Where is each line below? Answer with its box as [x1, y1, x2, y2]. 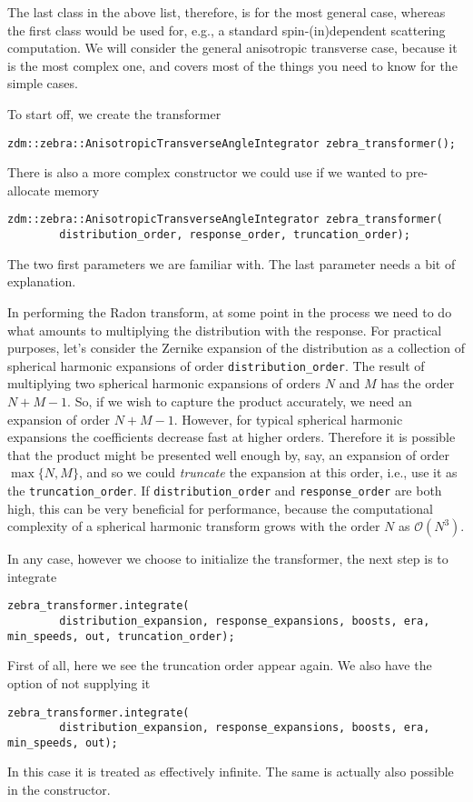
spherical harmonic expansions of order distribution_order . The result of [7, 356, 425, 375]
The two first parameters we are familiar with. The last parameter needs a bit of [7, 254, 456, 273]
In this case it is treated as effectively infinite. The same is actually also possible [7, 762, 454, 781]
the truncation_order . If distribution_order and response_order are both [7, 480, 442, 499]
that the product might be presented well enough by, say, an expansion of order [7, 445, 449, 464]
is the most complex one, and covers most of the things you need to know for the [7, 55, 458, 75]
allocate [7, 180, 51, 199]
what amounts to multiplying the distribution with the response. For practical [7, 320, 442, 339]
